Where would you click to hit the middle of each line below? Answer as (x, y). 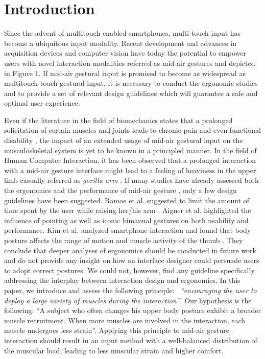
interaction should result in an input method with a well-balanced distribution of (131, 340)
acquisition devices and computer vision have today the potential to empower (125, 53)
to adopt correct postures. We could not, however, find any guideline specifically (129, 270)
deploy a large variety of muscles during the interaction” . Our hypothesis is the (128, 300)
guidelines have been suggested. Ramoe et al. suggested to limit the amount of (127, 200)
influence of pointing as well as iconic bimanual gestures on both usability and (126, 220)
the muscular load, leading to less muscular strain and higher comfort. (114, 350)
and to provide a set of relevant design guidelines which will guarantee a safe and (131, 93)
